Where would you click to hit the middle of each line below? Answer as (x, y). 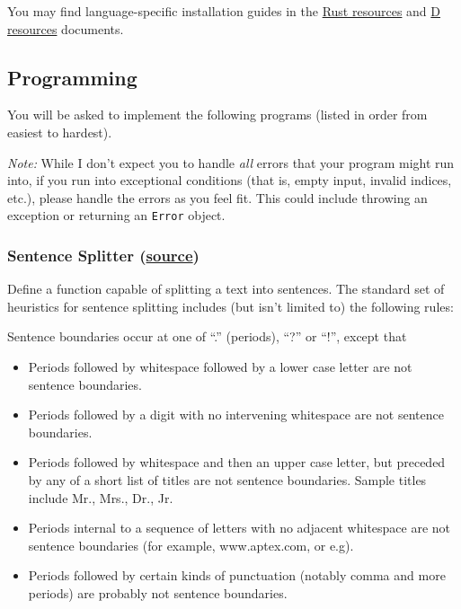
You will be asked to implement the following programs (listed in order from (217, 115)
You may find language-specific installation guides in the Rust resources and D (224, 11)
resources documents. (66, 28)
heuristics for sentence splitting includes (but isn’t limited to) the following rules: (230, 306)
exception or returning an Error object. (116, 215)
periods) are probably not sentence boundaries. (158, 592)
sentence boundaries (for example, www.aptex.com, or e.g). (191, 545)
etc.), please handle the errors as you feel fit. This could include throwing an (217, 197)
